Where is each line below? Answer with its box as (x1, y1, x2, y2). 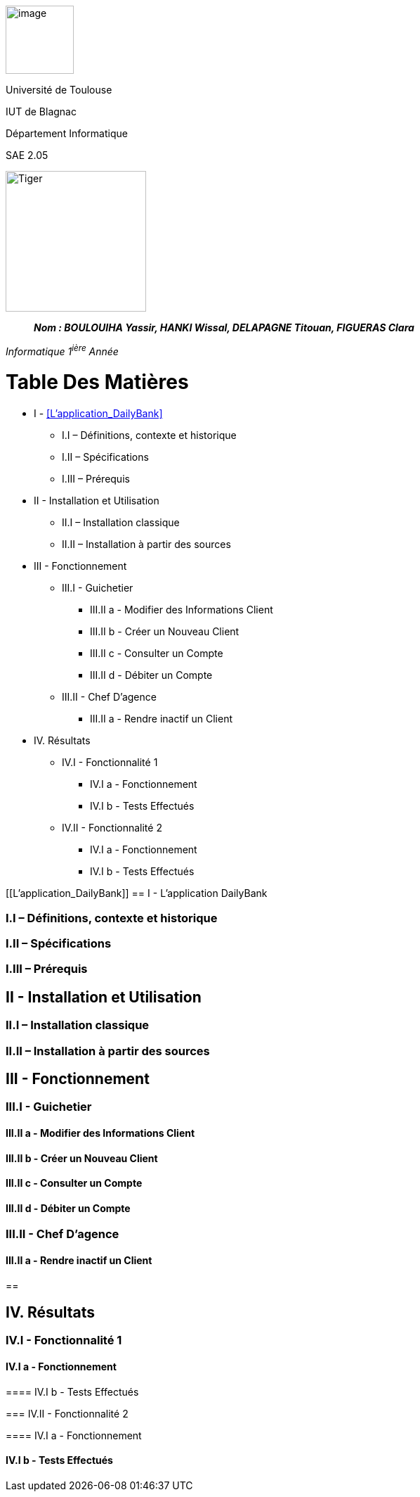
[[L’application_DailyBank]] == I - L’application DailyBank (6, 887, 268, 900)
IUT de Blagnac (6, 106, 77, 117)
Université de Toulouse (6, 84, 112, 96)
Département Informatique (6, 127, 128, 139)
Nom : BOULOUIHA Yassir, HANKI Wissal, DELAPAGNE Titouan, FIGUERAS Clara (34, 321, 414, 333)
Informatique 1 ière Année (6, 343, 119, 357)
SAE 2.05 (6, 149, 48, 161)
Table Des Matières (6, 370, 189, 395)
